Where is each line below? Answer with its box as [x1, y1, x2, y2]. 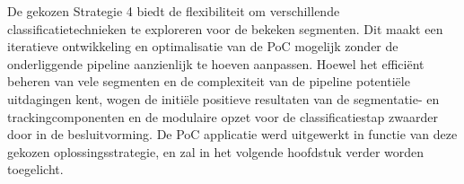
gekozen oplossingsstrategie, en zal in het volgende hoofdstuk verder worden [7, 142, 425, 161]
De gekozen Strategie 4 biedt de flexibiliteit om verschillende [7, 2, 340, 20]
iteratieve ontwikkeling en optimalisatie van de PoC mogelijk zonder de [7, 37, 398, 56]
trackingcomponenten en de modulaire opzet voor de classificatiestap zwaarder [7, 107, 438, 126]
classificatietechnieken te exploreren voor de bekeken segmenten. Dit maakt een [7, 19, 443, 38]
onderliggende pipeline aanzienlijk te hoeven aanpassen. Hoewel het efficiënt [7, 54, 425, 73]
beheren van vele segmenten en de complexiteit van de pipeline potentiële [7, 72, 410, 91]
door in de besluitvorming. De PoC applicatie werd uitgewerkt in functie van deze [7, 125, 458, 144]
